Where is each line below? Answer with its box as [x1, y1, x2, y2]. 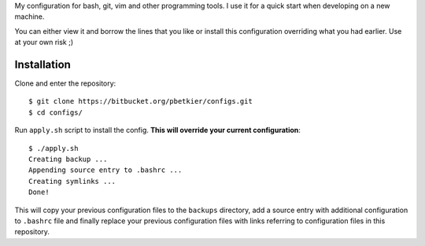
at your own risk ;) [14, 38, 74, 47]
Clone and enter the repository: [14, 79, 116, 88]
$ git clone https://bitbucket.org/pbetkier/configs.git [28, 97, 253, 106]
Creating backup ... [28, 155, 108, 164]
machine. [14, 12, 45, 21]
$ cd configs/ [28, 108, 83, 117]
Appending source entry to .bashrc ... [28, 166, 183, 174]
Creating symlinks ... [28, 177, 116, 185]
